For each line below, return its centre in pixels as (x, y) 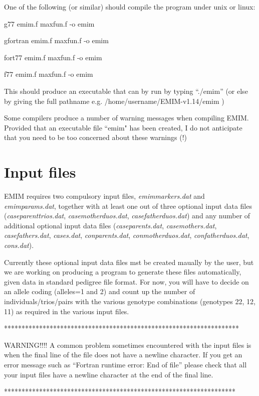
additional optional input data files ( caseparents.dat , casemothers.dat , (110, 225)
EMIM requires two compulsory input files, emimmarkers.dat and (104, 196)
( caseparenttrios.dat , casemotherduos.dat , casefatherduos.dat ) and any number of (127, 216)
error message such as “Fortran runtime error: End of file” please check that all (125, 364)
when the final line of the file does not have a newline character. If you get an (123, 355)
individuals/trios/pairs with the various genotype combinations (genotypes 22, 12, (130, 301)
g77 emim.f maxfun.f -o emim (49, 23)
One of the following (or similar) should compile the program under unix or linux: (130, 7)
